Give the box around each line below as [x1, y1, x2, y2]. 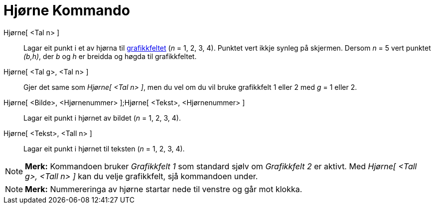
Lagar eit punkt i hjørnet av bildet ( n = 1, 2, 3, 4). [23, 113, 181, 122]
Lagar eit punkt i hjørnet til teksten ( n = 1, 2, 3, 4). [23, 144, 185, 153]
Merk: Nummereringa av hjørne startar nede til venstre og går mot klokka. [25, 184, 302, 194]
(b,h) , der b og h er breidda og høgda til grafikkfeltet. [23, 52, 197, 61]
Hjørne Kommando [3, 2, 130, 19]
